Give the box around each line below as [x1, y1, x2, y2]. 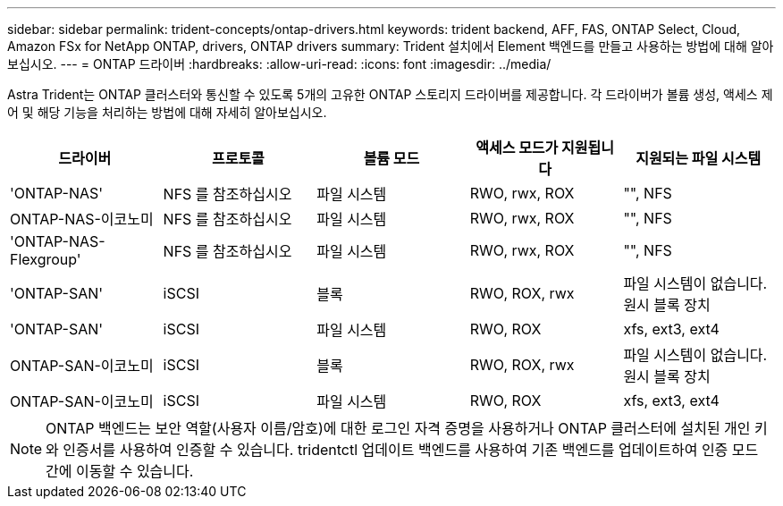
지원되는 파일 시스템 [636, 149, 762, 167]
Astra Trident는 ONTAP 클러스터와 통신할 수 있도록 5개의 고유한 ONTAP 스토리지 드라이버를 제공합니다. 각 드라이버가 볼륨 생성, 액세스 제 [7, 87, 773, 102]
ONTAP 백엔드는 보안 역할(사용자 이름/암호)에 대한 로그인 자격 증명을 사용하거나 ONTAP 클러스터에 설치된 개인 [46, 419, 751, 437]
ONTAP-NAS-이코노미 [10, 210, 154, 228]
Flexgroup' [10, 250, 81, 268]
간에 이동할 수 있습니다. [46, 462, 194, 480]
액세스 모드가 [476, 139, 559, 156]
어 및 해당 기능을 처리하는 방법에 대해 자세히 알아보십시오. [7, 105, 327, 120]
